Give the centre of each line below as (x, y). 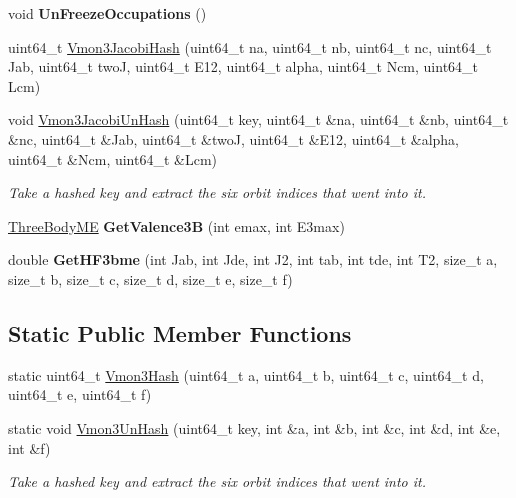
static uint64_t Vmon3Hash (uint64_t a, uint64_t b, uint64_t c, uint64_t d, (246, 374)
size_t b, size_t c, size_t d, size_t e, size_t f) (150, 278)
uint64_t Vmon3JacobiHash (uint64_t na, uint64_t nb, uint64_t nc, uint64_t (250, 46)
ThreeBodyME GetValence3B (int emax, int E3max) (176, 225)
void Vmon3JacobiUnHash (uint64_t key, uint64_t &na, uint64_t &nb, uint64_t (258, 119)
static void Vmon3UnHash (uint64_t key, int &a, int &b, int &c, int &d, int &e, (254, 427)
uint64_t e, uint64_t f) (80, 394)
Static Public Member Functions (180, 332)
